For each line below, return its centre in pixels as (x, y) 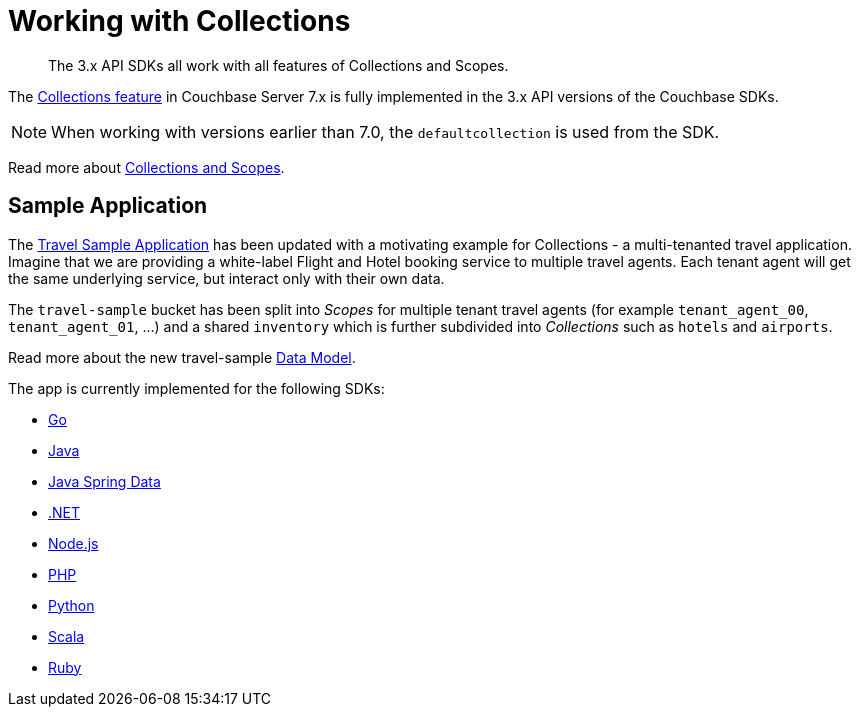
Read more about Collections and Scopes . (146, 167)
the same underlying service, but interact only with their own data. (226, 278)
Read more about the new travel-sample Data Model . (182, 357)
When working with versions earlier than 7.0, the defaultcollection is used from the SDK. (385, 131)
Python (71, 605)
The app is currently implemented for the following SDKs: (196, 388)
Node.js (73, 543)
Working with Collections (179, 21)
